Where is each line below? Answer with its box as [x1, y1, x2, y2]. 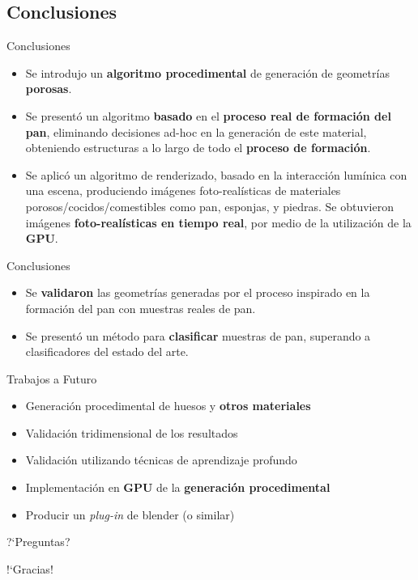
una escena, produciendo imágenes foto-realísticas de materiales [25, 182, 341, 199]
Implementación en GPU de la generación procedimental [25, 479, 331, 496]
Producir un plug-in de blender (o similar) [25, 506, 235, 523]
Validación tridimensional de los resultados [25, 424, 238, 441]
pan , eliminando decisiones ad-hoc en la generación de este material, [25, 123, 367, 140]
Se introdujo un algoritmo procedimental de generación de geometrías [25, 64, 390, 81]
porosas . [25, 80, 72, 97]
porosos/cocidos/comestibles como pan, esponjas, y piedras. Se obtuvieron [25, 197, 394, 214]
